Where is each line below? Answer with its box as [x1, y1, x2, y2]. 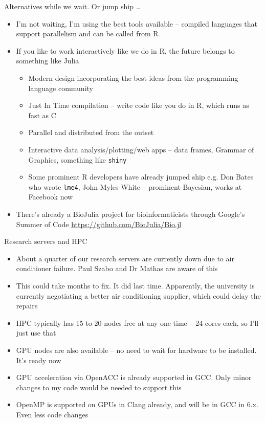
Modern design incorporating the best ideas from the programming [28, 72, 238, 83]
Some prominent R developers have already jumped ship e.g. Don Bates [28, 171, 254, 182]
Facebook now [28, 191, 73, 202]
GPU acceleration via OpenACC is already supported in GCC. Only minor [16, 372, 252, 383]
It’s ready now [16, 354, 61, 365]
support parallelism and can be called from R [16, 28, 159, 39]
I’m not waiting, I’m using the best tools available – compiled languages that [16, 18, 258, 29]
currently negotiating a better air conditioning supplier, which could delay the [16, 290, 261, 301]
